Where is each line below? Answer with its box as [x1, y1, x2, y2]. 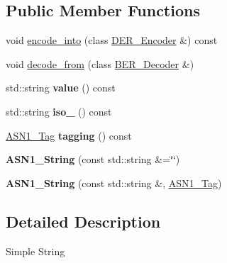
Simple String [6, 243, 65, 258]
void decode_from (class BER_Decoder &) [6, 56, 194, 71]
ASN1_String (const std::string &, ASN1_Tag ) [6, 175, 222, 190]
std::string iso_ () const [6, 103, 112, 118]
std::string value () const [6, 80, 116, 95]
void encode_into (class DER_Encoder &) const [6, 33, 218, 47]
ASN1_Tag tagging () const [6, 128, 132, 142]
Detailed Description [6, 210, 161, 232]
